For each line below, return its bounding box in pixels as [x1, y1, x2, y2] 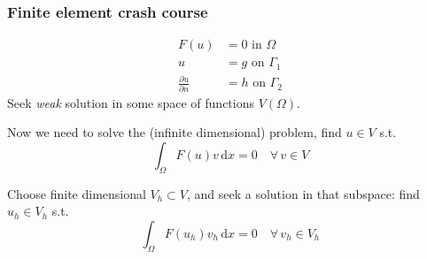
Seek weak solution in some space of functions [7, 93, 254, 111]
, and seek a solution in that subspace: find [186, 184, 420, 202]
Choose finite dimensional [7, 184, 146, 202]
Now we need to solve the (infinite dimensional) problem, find [7, 123, 342, 141]
